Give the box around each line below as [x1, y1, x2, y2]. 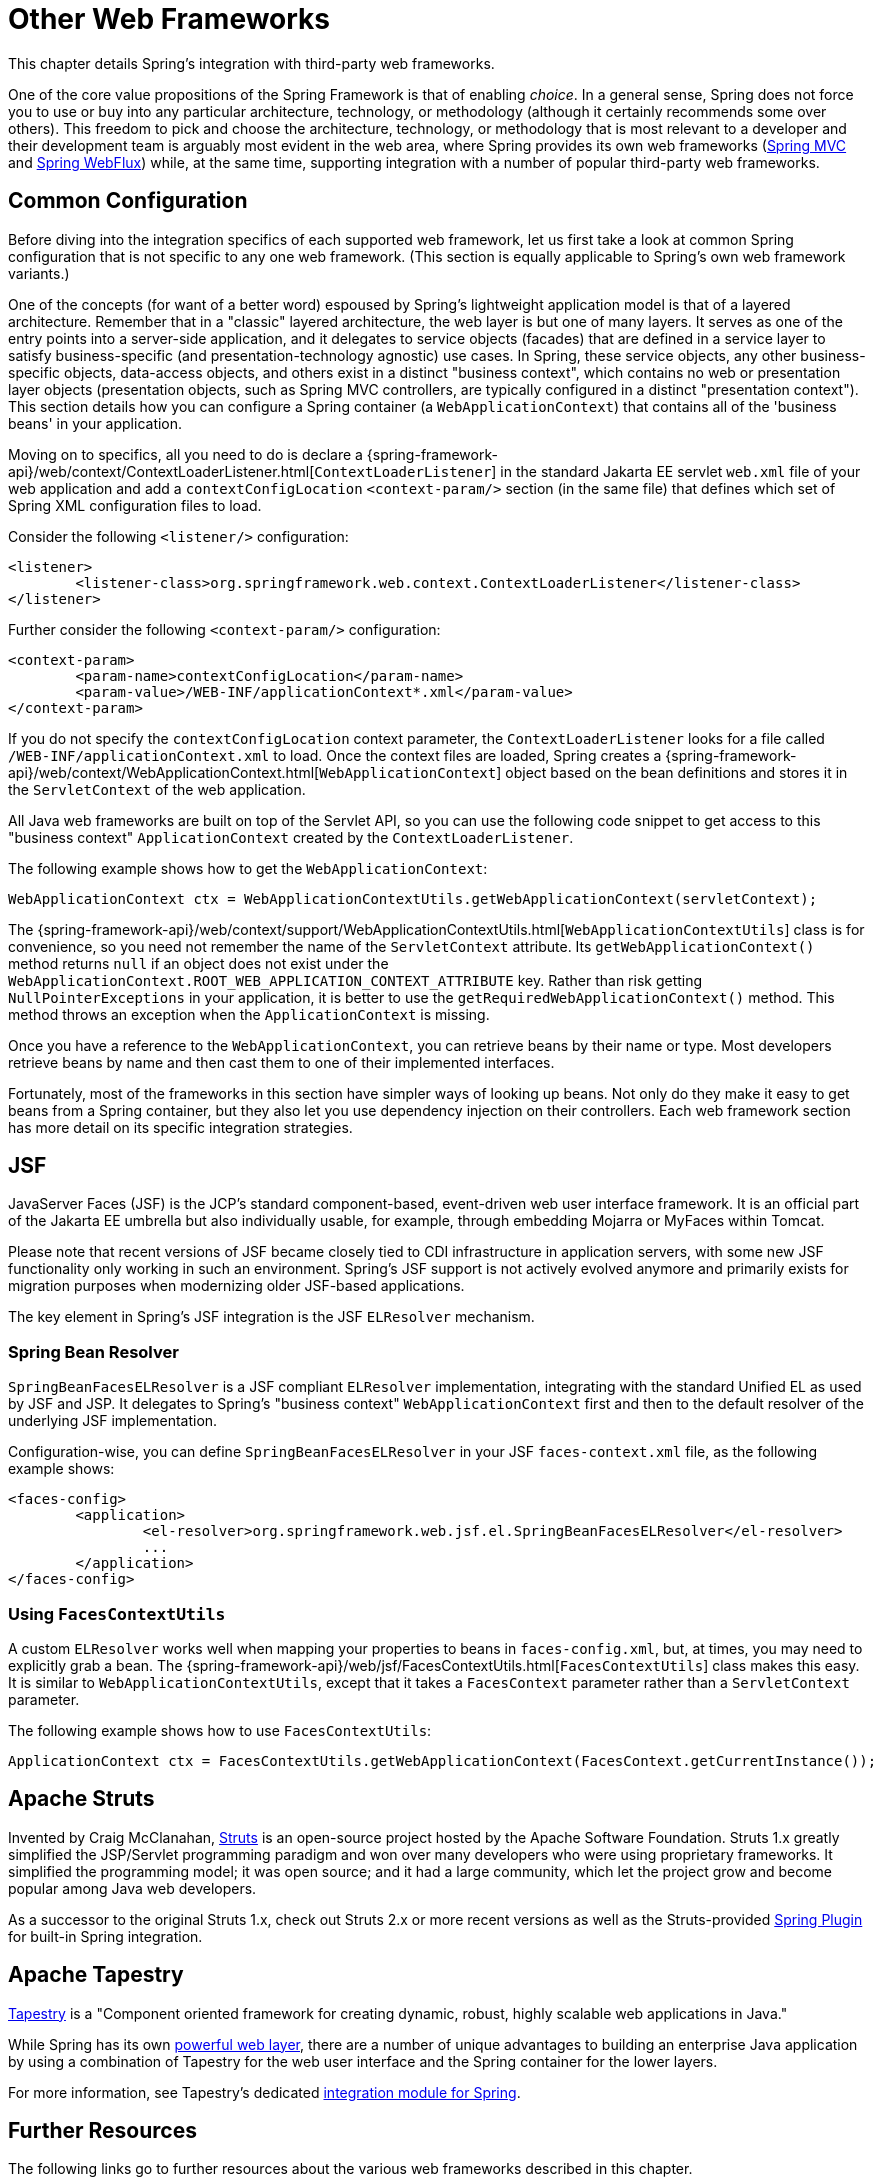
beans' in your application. [8, 414, 183, 432]
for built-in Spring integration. [8, 1927, 203, 1945]
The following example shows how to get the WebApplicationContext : [8, 859, 488, 877]
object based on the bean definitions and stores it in [505, 763, 848, 781]
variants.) [8, 264, 70, 282]
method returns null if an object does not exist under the [8, 954, 389, 972]
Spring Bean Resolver [8, 1341, 179, 1362]
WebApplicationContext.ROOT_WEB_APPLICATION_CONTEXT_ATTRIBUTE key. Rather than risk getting [8, 971, 703, 989]
